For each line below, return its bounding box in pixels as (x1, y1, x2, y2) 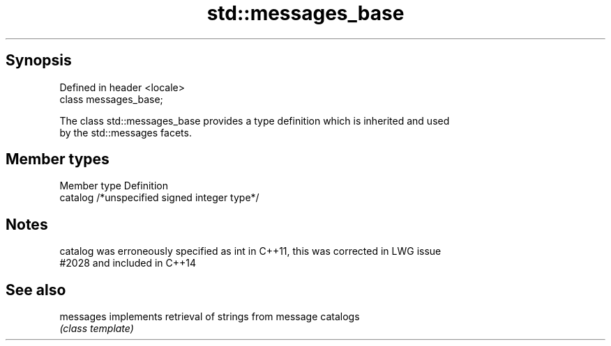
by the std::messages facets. (59, 126, 192, 139)
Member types (6, 150, 110, 168)
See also (6, 281, 66, 299)
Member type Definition (59, 180, 168, 192)
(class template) (59, 322, 134, 335)
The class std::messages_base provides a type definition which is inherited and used (59, 114, 450, 127)
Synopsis (6, 52, 72, 70)
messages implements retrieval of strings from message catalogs (59, 310, 360, 323)
